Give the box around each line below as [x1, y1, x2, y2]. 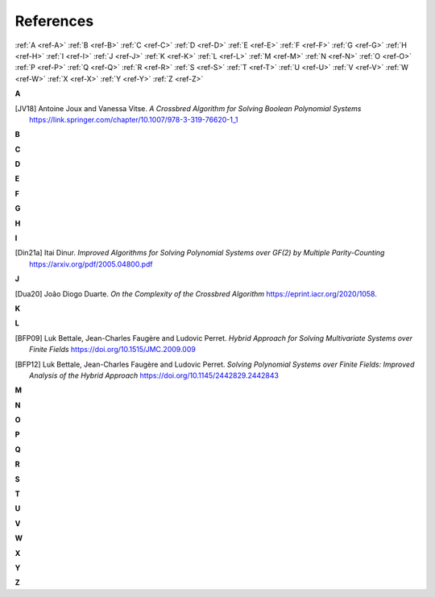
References [14, 12, 94, 30]
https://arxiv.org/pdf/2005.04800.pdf [29, 259, 153, 269]
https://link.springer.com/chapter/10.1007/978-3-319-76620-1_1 [29, 114, 238, 124]
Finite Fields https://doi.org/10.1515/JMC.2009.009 [29, 345, 197, 354]
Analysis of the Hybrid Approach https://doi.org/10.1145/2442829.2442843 [29, 371, 280, 380]
